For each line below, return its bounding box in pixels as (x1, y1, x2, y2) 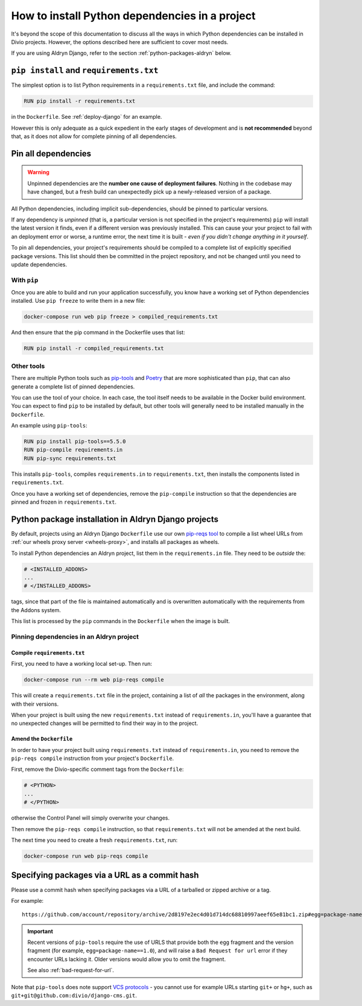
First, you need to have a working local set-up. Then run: (11, 660, 153, 668)
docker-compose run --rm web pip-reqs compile (24, 676, 164, 683)
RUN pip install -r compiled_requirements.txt (24, 345, 164, 352)
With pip (11, 276, 39, 284)
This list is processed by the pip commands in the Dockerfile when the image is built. (11, 618, 230, 625)
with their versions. (11, 700, 59, 707)
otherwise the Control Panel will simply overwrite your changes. (11, 814, 170, 821)
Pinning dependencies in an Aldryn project (11, 632, 139, 641)
